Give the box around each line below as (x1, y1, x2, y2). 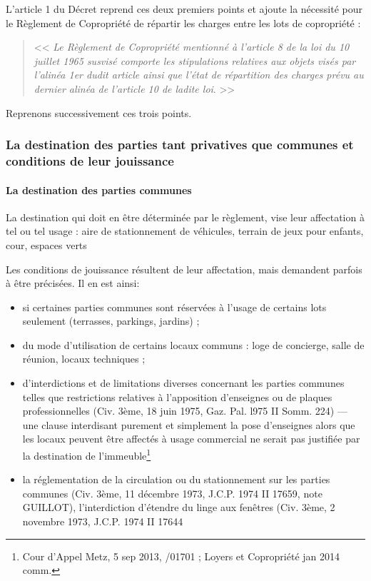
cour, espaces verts (6, 237, 87, 252)
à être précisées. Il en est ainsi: (6, 276, 140, 290)
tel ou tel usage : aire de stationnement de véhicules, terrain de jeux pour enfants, (6, 223, 364, 238)
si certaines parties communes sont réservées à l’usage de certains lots (22, 299, 327, 314)
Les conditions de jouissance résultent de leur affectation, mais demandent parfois (6, 261, 362, 276)
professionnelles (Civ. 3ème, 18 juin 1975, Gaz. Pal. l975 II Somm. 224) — (22, 403, 347, 418)
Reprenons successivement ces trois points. (6, 105, 192, 120)
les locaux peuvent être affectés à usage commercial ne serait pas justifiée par (22, 431, 360, 446)
